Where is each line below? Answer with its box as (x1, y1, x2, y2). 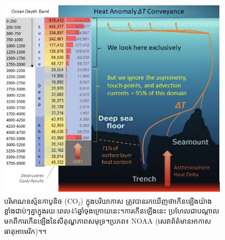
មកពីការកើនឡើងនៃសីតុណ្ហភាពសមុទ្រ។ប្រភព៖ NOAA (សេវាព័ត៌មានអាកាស (4, 215, 212, 226)
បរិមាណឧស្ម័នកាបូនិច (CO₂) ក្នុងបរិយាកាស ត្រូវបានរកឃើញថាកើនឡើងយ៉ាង (4, 195, 212, 206)
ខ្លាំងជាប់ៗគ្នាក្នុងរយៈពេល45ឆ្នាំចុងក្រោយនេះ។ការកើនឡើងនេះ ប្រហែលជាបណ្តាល (4, 205, 219, 216)
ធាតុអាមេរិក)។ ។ (4, 225, 47, 236)
